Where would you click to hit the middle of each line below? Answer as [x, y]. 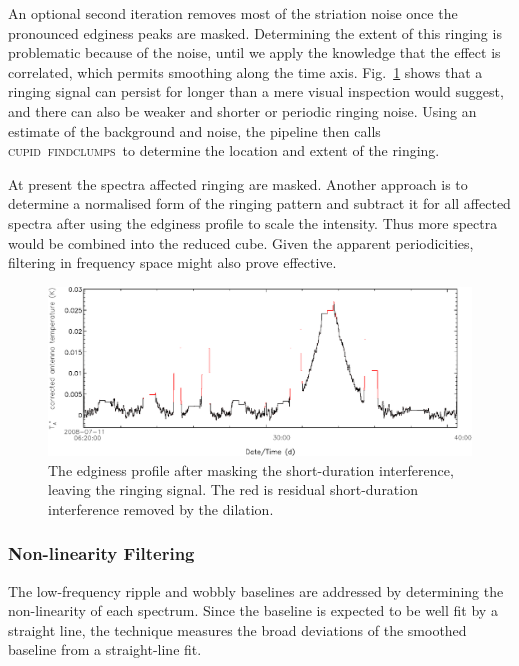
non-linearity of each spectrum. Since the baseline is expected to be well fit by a [253, 610]
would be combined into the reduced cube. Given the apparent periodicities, [241, 242]
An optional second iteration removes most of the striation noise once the [233, 13]
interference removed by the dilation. [161, 508]
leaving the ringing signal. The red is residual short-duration [233, 489]
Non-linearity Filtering [101, 553]
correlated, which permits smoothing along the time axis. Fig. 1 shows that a [245, 71]
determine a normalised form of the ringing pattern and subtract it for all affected [259, 203]
